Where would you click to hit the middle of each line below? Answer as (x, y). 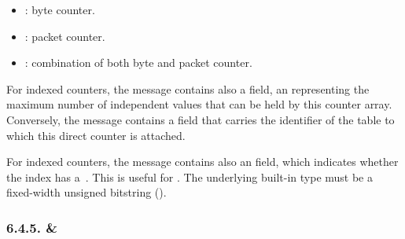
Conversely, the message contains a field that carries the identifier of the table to (201, 119)
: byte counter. (60, 9)
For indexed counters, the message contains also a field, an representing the (188, 88)
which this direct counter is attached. (96, 135)
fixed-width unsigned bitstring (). (87, 192)
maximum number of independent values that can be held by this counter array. (199, 104)
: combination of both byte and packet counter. (138, 63)
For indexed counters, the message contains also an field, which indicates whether (202, 162)
